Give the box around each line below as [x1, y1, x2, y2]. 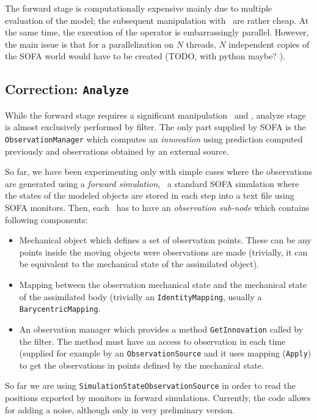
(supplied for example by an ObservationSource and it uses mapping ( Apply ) [19, 347, 312, 359]
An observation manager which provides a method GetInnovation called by [19, 322, 304, 335]
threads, [186, 37, 216, 50]
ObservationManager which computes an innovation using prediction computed [5, 132, 303, 145]
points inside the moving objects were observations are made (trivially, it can [19, 245, 308, 258]
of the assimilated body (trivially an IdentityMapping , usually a [19, 290, 262, 303]
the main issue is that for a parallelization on [5, 37, 174, 50]
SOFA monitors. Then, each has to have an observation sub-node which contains [5, 201, 310, 213]
